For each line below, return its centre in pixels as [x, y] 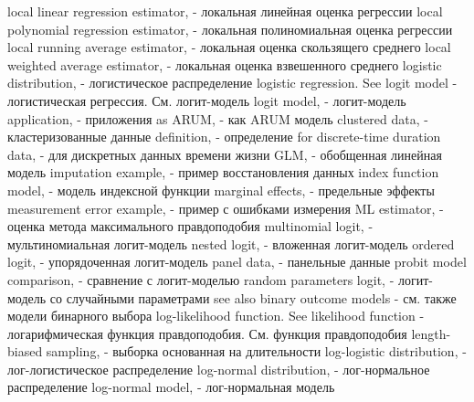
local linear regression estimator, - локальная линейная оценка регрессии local [225, 11]
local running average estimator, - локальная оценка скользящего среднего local [229, 47]
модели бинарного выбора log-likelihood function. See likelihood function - [216, 316]
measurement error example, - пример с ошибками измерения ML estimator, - [226, 208]
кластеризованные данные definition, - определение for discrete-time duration [224, 137]
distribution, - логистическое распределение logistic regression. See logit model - [232, 83]
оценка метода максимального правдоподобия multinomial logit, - [190, 226]
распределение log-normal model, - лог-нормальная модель [171, 387]
